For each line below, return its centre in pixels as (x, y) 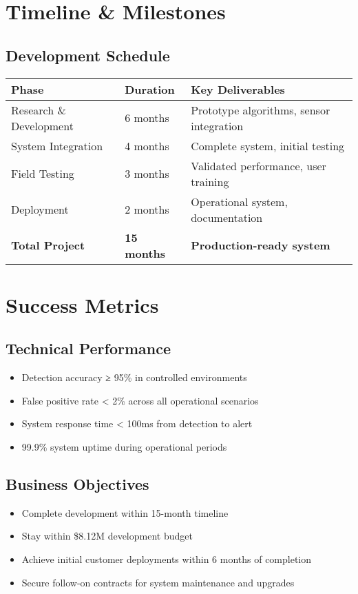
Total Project (48, 245)
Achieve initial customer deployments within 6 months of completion (167, 559)
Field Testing (43, 174)
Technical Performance (88, 348)
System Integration (57, 145)
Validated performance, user (259, 165)
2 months (147, 209)
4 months (147, 145)
